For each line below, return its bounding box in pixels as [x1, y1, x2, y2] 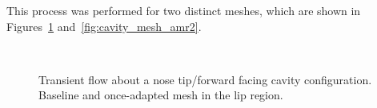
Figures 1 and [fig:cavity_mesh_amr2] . [6, 17, 202, 34]
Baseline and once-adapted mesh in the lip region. [38, 87, 283, 103]
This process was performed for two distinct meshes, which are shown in [6, 2, 361, 18]
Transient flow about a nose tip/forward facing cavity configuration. [38, 71, 372, 87]
